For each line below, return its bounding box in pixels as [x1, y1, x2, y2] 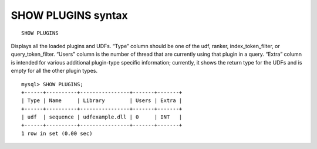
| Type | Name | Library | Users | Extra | [21, 97, 183, 104]
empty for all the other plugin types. [11, 67, 98, 74]
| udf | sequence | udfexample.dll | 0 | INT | [21, 114, 183, 120]
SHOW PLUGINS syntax [11, 9, 129, 22]
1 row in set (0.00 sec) [21, 130, 93, 137]
